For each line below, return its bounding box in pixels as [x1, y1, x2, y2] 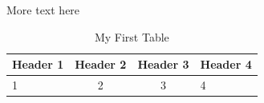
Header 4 [200, 56, 252, 73]
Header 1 [12, 56, 64, 73]
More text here [6, 2, 80, 18]
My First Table [94, 28, 169, 45]
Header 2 [75, 56, 127, 73]
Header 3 [137, 56, 189, 73]
